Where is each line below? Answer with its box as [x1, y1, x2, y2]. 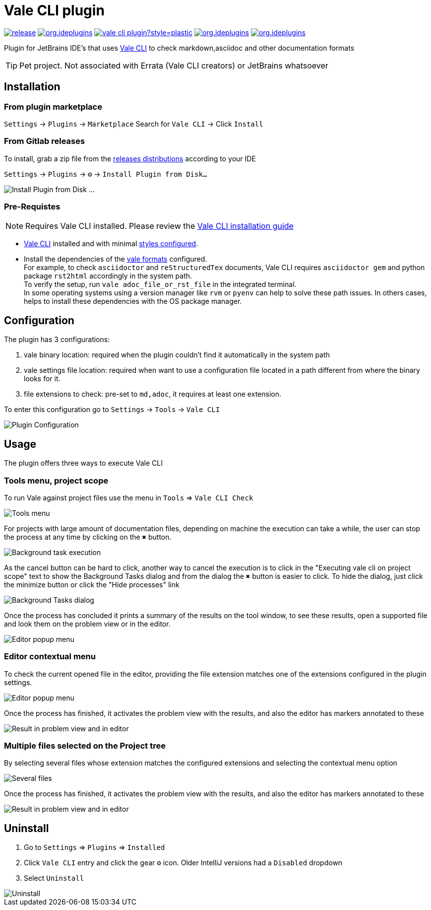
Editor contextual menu [4, 651, 96, 662]
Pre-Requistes [4, 202, 61, 212]
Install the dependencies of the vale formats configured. [24, 255, 207, 264]
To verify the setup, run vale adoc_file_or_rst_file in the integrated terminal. [24, 280, 297, 289]
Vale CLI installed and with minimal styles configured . [24, 239, 198, 248]
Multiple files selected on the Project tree [4, 741, 166, 751]
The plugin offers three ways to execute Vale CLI [4, 459, 163, 468]
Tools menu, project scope [4, 475, 109, 486]
